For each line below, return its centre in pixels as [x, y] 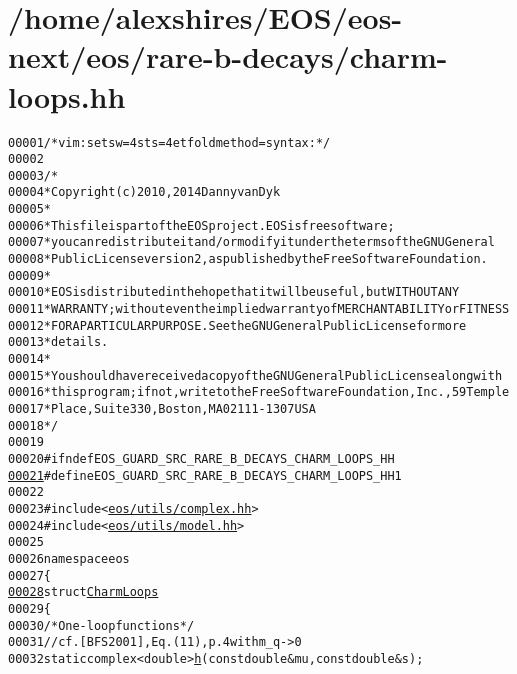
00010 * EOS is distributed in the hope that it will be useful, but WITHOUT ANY [234, 292]
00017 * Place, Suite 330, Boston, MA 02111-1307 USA [162, 409]
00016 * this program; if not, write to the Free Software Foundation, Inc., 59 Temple [259, 392]
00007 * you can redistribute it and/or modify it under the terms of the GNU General [251, 242]
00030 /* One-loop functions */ [101, 625]
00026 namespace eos [69, 558]
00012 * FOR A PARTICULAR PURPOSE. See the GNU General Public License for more [237, 325]
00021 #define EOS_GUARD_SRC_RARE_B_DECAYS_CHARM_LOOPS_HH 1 [205, 475]
